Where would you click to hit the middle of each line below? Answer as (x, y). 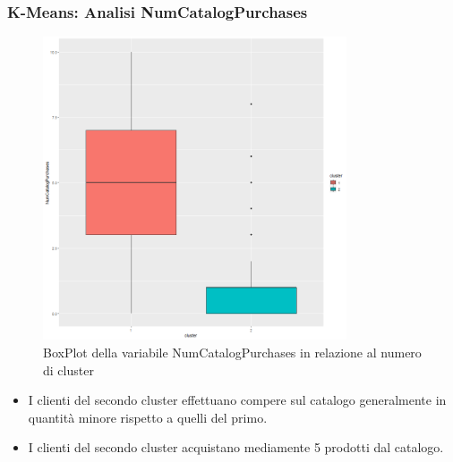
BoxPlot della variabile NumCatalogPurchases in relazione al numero (232, 352)
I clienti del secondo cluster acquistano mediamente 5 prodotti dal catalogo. (236, 447)
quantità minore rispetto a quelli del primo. (148, 417)
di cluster (68, 370)
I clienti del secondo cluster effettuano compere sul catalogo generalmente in (237, 400)
